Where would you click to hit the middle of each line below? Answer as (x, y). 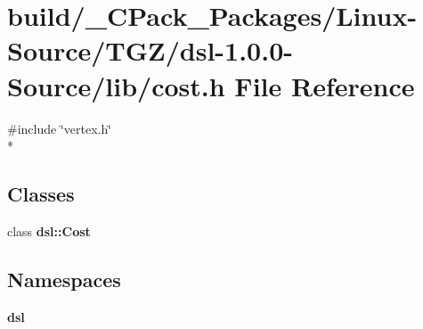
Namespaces (64, 279)
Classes (41, 194)
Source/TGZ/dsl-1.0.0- (150, 50)
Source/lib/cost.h (116, 85)
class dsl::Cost (49, 230)
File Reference (325, 85)
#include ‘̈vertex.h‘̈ (60, 128)
